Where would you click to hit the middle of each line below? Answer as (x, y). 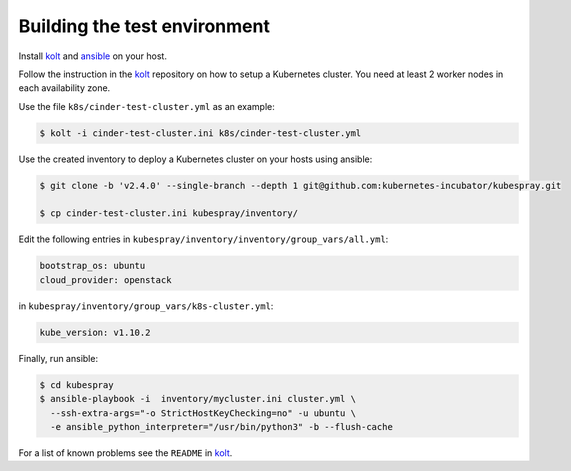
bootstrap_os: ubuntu (92, 266)
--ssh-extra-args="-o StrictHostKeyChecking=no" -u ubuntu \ (203, 413)
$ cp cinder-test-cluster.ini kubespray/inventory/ (169, 213)
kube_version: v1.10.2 (95, 332)
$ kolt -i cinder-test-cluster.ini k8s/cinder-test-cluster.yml (200, 133)
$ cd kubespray (76, 384)
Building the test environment (144, 26)
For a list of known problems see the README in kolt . (125, 452)
